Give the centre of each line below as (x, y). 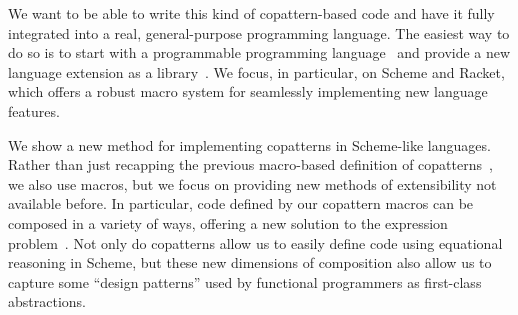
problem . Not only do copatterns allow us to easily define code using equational (255, 242)
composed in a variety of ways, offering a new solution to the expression (228, 222)
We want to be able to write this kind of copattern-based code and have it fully (251, 13)
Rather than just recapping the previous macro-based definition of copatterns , (250, 164)
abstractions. (47, 301)
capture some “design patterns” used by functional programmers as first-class (245, 281)
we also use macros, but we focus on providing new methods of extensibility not (252, 183)
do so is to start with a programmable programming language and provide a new (259, 52)
